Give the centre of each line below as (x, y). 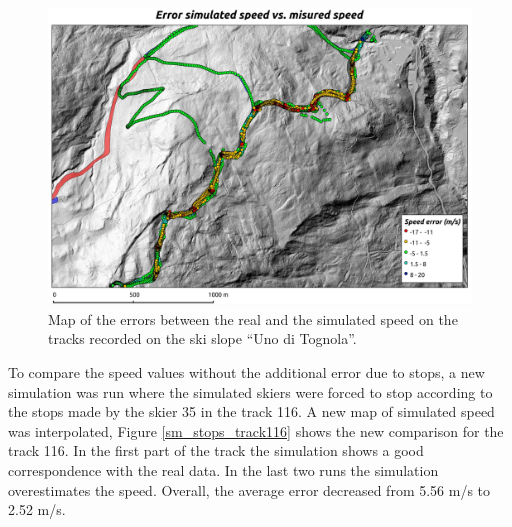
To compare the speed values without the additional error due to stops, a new (246, 372)
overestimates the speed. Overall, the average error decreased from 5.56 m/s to (249, 489)
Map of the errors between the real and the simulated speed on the (253, 318)
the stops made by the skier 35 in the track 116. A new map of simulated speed (251, 411)
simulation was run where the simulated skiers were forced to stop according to (250, 391)
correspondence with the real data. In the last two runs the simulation (223, 470)
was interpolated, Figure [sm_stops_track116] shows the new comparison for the (256, 430)
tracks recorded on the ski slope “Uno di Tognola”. (202, 338)
